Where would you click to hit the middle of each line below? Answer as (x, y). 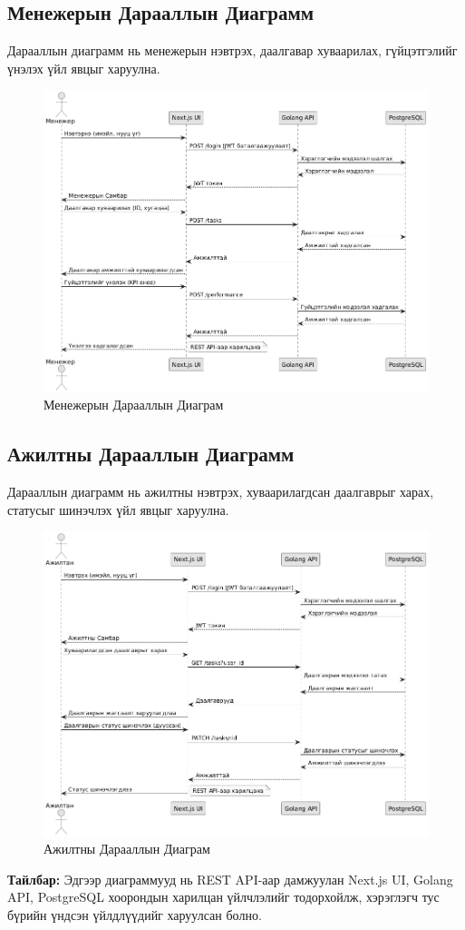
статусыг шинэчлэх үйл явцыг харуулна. (118, 509)
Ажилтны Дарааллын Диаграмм (151, 454)
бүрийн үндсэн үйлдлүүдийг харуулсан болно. (135, 915)
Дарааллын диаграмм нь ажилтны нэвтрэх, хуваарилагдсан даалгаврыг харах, (221, 492)
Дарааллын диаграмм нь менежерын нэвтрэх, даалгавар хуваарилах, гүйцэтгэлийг (232, 50)
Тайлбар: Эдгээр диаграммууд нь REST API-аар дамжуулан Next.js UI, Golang (230, 879)
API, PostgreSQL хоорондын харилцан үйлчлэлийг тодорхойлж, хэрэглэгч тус (223, 897)
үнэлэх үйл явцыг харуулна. (84, 68)
